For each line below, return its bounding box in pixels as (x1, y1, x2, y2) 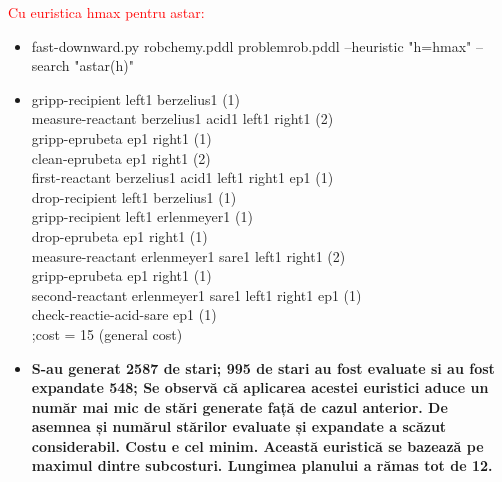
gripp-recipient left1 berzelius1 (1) (31, 88, 241, 109)
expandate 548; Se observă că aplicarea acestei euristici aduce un (31, 377, 489, 398)
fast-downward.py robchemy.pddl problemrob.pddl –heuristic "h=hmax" (31, 35, 472, 56)
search (31, 55, 70, 76)
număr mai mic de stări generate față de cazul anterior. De (31, 396, 448, 417)
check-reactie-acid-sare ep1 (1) (31, 304, 217, 325)
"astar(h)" (74, 55, 134, 76)
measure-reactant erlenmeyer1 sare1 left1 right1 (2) (31, 245, 346, 266)
